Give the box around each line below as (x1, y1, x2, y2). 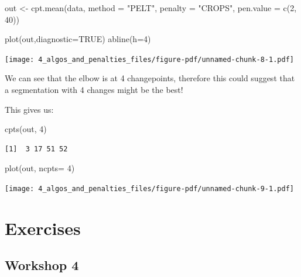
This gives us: (5, 103, 54, 115)
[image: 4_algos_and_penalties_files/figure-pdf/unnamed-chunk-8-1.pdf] (5, 55, 294, 64)
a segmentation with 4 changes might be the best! (5, 84, 183, 96)
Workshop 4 (5, 256, 79, 274)
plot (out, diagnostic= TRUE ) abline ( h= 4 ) (5, 33, 151, 45)
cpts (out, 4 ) (5, 123, 47, 135)
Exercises (5, 216, 81, 240)
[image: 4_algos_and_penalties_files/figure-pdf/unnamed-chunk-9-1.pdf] (5, 185, 294, 193)
